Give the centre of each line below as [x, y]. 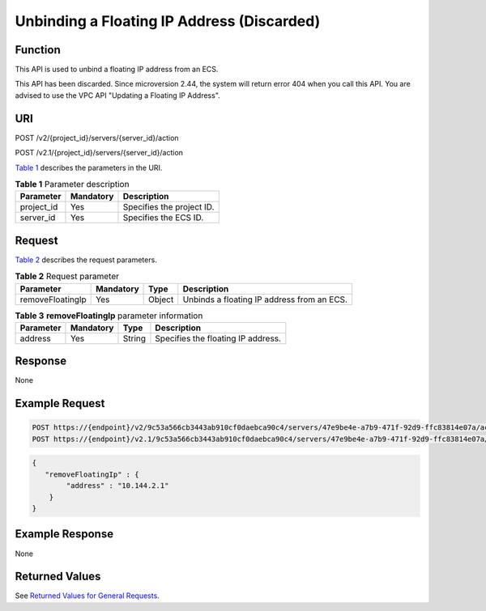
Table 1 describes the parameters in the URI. [89, 168]
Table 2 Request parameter [67, 277]
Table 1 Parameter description [72, 185]
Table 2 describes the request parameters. [86, 260]
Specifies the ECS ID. [163, 218]
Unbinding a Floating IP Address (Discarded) [168, 21]
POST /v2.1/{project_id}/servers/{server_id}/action [99, 153]
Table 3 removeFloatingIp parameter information [109, 316]
